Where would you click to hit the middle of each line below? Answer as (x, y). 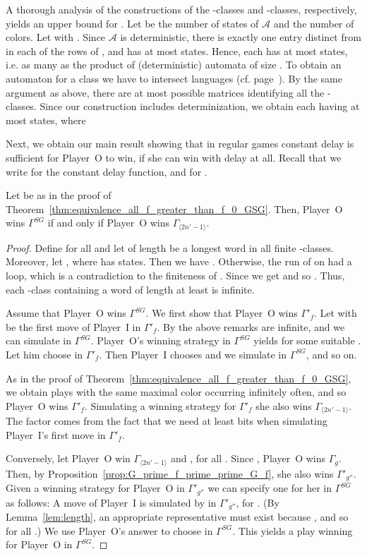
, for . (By (258, 502)
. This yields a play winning (293, 530)
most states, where (46, 120)
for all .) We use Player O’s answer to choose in (109, 530)
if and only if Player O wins (108, 223)
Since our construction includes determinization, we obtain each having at (200, 106)
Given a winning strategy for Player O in (95, 488)
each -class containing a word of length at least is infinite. (130, 289)
